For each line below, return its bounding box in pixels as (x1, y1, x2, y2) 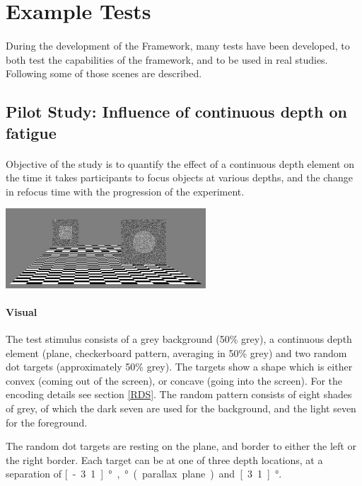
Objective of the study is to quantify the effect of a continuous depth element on (6, 156, 354, 171)
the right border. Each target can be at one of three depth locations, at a (6, 452, 323, 467)
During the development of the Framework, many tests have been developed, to (6, 38, 350, 52)
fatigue (6, 121, 57, 143)
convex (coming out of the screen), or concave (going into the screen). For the (6, 373, 343, 388)
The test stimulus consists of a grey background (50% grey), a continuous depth (6, 332, 352, 346)
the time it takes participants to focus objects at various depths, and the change (6, 170, 353, 185)
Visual (6, 304, 37, 319)
